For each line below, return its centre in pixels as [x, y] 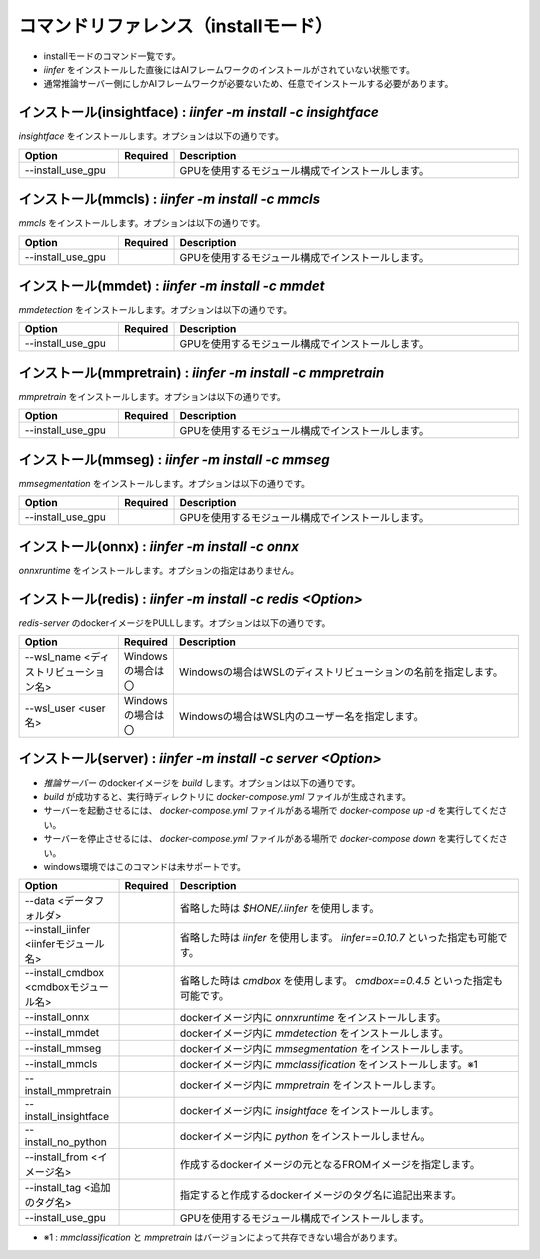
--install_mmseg [63, 1048]
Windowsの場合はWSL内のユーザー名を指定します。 [301, 717]
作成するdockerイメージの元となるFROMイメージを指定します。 [329, 1165]
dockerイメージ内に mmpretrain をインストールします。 [310, 1085]
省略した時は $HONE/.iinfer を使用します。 [279, 908]
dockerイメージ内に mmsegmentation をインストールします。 [324, 1049]
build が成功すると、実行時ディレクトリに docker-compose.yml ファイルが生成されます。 [227, 796]
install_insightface [67, 1117]
